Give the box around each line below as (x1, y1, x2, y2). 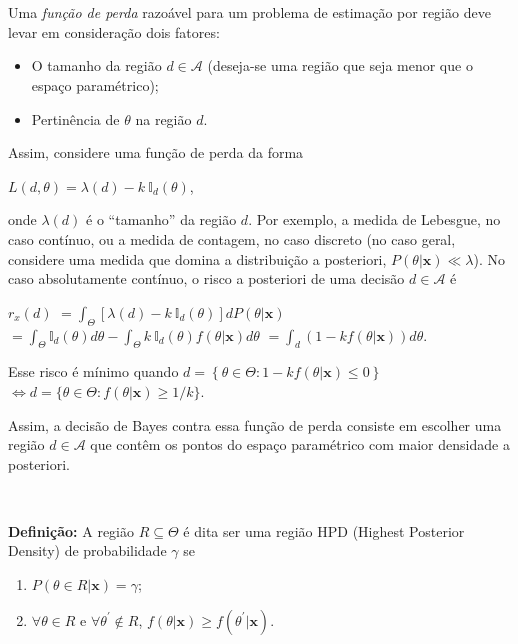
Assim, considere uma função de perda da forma (8, 142, 304, 163)
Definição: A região (8, 520, 135, 541)
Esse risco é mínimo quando (8, 361, 179, 382)
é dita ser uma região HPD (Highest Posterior (183, 520, 465, 541)
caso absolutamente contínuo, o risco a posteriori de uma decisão (8, 268, 405, 289)
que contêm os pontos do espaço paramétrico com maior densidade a (90, 434, 510, 455)
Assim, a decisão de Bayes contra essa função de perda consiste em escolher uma (8, 414, 502, 435)
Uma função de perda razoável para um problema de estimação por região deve (8, 2, 491, 23)
